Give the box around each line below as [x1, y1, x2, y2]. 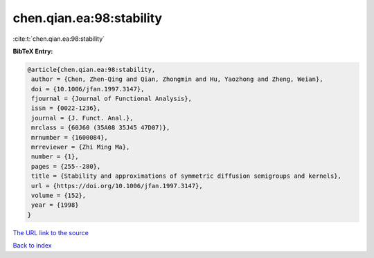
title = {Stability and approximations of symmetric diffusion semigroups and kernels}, [31, 172, 342, 180]
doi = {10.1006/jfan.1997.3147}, [31, 85, 145, 93]
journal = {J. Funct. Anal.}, [31, 114, 134, 122]
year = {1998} [31, 201, 79, 209]
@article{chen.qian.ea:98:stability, [27, 66, 156, 73]
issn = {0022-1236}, [31, 104, 101, 112]
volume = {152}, [31, 192, 87, 199]
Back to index [12, 241, 52, 250]
